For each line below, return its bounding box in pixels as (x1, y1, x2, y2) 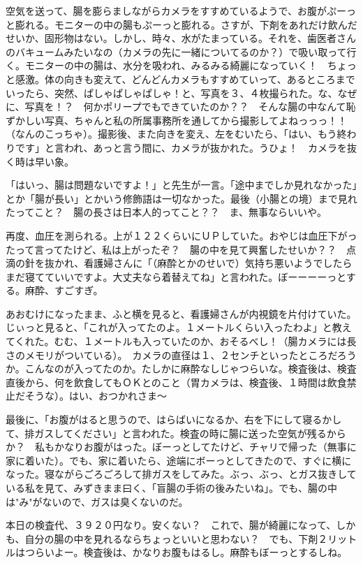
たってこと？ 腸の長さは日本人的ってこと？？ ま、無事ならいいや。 (6, 205, 327, 219)
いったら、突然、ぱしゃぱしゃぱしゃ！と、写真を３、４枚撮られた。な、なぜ (6, 85, 357, 100)
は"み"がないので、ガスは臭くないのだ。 (6, 494, 188, 509)
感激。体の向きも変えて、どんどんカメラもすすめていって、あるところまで (15, 71, 355, 86)
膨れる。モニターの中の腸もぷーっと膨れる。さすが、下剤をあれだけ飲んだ (15, 17, 357, 31)
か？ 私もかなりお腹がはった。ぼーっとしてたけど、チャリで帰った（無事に (6, 439, 357, 454)
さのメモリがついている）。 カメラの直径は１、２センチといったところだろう (6, 347, 357, 362)
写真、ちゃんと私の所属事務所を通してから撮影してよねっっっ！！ (44, 112, 348, 127)
